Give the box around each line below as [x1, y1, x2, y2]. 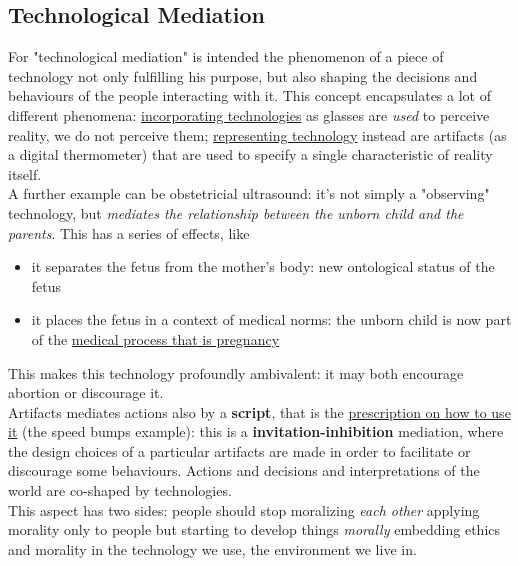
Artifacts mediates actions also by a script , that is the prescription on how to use [8, 401, 511, 422]
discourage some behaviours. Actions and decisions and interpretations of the [8, 460, 480, 481]
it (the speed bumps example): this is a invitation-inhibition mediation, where [8, 421, 504, 442]
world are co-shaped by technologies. [8, 480, 232, 501]
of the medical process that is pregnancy [31, 328, 280, 349]
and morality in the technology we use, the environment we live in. [8, 538, 417, 559]
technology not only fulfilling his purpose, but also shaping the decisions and [8, 65, 478, 86]
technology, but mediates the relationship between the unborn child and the [8, 202, 464, 223]
